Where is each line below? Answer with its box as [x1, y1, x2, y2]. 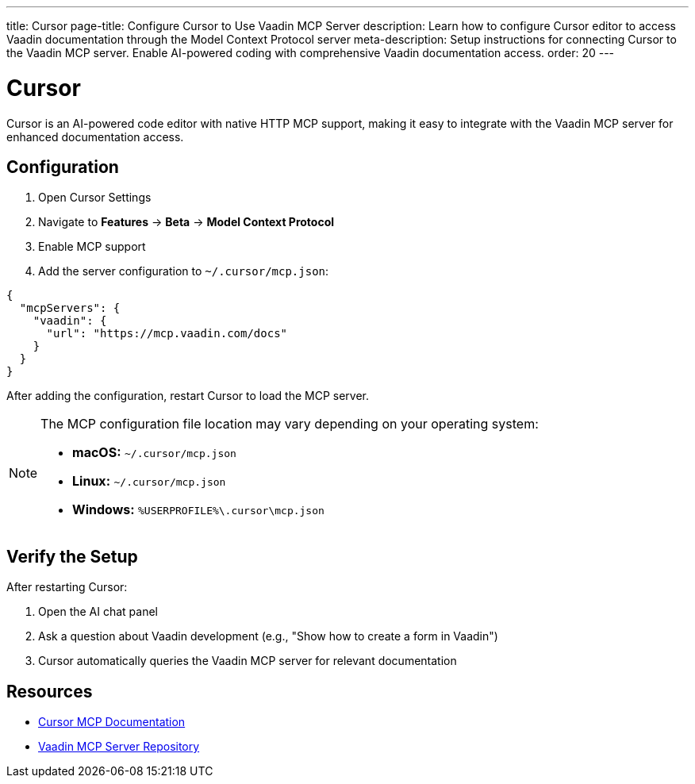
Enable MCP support [38, 240, 146, 254]
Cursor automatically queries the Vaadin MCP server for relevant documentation [38, 654, 457, 668]
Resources [6, 681, 93, 701]
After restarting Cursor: [6, 580, 128, 594]
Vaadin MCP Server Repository [38, 740, 200, 754]
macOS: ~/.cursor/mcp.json [72, 444, 236, 461]
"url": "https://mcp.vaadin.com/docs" [46, 327, 288, 340]
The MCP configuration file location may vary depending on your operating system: [40, 416, 539, 432]
